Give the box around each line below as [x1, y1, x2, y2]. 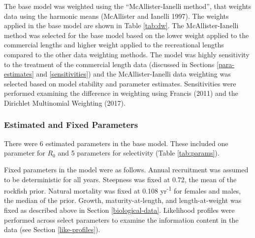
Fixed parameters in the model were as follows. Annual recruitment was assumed [4, 164, 249, 174]
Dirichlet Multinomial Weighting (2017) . [4, 97, 126, 108]
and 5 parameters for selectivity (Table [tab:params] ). [58, 148, 220, 158]
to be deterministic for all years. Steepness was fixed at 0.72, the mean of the [4, 174, 237, 184]
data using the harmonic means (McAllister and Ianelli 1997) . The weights [4, 10, 229, 21]
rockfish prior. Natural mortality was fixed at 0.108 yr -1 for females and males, [4, 184, 241, 196]
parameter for [4, 148, 45, 158]
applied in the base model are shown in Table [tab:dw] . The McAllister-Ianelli [4, 20, 239, 31]
